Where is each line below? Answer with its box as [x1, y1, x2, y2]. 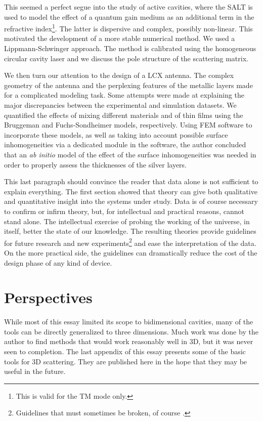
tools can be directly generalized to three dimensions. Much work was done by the [4, 326, 258, 336]
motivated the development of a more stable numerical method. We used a [4, 33, 235, 44]
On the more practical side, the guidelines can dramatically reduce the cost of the [4, 247, 257, 258]
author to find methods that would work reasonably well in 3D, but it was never [4, 336, 253, 347]
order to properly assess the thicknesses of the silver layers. [4, 159, 187, 170]
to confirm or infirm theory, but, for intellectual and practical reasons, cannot [4, 205, 244, 216]
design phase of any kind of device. [4, 257, 112, 268]
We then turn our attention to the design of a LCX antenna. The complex [4, 70, 234, 80]
